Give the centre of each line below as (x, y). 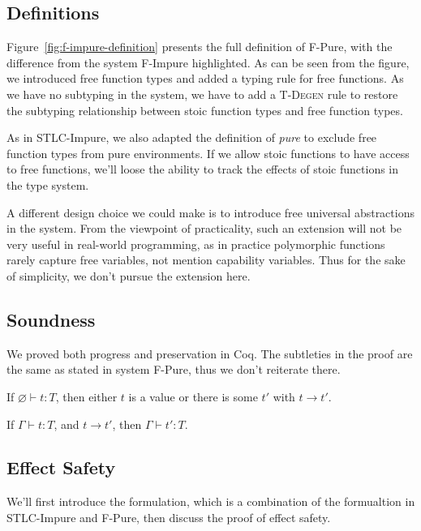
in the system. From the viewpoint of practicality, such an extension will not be (204, 228)
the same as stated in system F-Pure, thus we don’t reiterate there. (174, 369)
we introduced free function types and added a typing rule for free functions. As (205, 78)
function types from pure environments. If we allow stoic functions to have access (208, 153)
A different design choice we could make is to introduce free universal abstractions (210, 212)
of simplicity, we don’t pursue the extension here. (129, 275)
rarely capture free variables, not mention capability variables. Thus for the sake (206, 260)
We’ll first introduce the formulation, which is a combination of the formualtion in (211, 501)
